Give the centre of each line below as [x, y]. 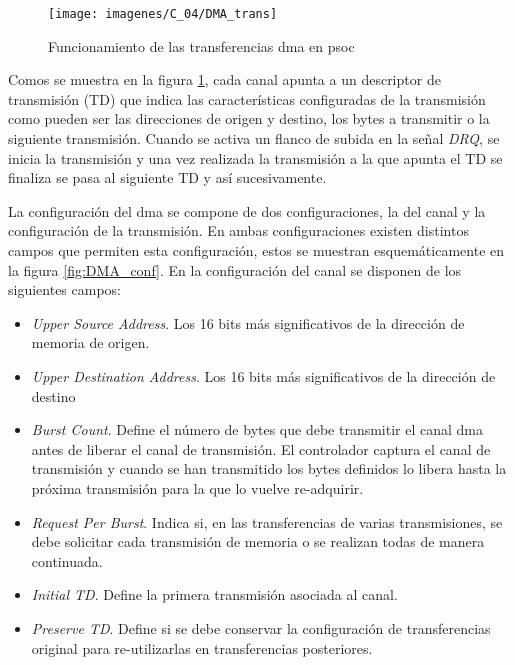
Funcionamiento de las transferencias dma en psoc [201, 45]
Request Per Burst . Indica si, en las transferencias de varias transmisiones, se [267, 521]
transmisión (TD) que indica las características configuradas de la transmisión [247, 98]
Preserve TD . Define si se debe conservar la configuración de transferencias [261, 627]
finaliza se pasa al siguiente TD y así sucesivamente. [167, 177]
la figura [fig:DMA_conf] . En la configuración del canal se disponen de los [235, 269]
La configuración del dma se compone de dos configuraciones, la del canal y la [247, 210]
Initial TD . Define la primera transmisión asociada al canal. [214, 594]
